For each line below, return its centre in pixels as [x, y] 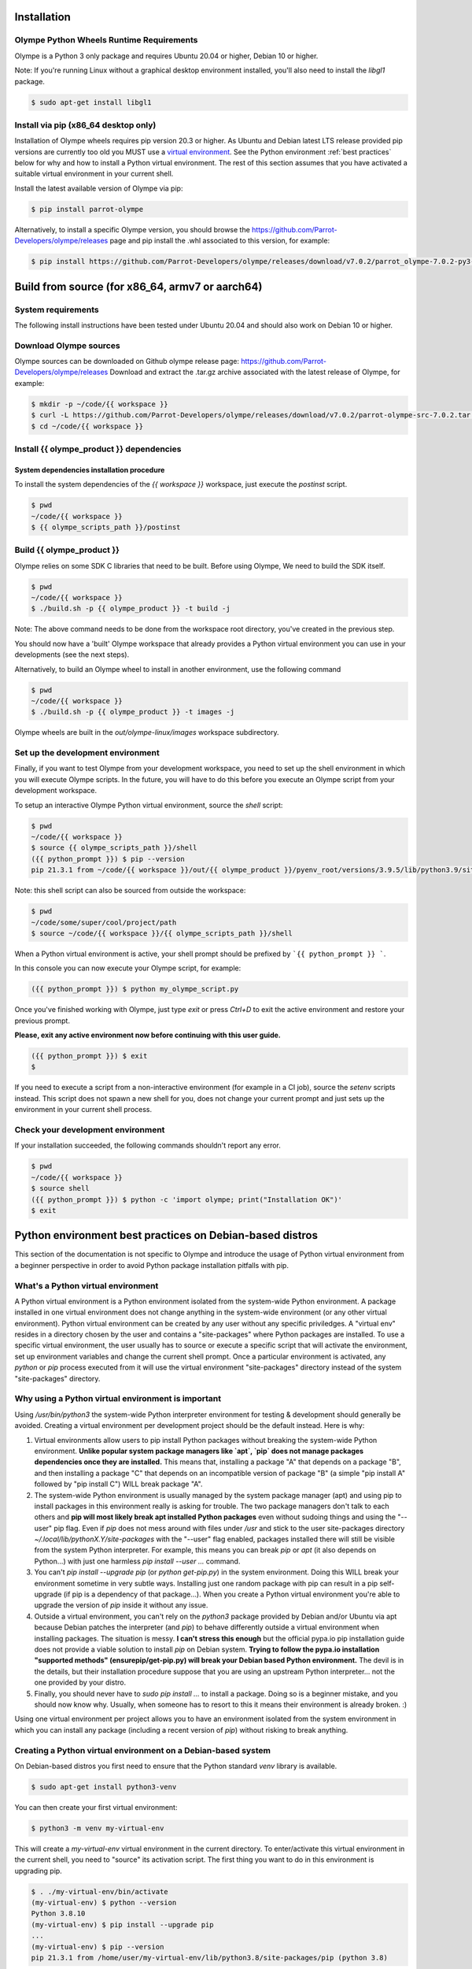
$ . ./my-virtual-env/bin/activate [100, 1891]
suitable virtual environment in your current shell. [94, 174]
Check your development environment [90, 1129]
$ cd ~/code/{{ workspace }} [87, 426]
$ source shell [60, 1188]
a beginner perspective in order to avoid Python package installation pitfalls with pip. [151, 1265]
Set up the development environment [87, 753]
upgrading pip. [38, 1871]
